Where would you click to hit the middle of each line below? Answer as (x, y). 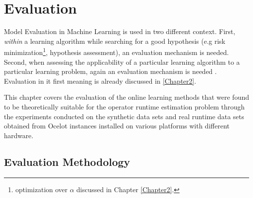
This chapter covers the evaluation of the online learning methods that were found (126, 97)
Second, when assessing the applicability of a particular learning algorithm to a (122, 62)
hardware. (19, 135)
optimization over (41, 189)
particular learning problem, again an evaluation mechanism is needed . (110, 71)
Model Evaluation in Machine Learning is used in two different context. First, (120, 31)
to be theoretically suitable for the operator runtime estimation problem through (124, 106)
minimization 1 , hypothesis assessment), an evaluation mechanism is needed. (117, 51)
